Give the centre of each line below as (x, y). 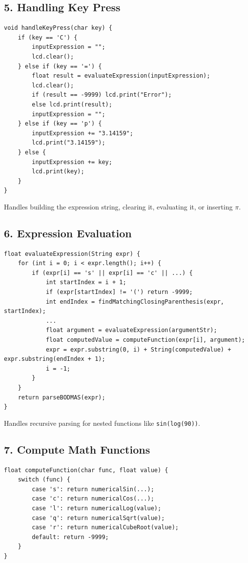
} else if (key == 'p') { (60, 124)
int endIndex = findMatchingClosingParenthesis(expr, (135, 302)
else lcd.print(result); (72, 104)
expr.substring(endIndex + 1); (55, 359)
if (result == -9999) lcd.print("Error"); (102, 95)
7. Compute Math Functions (77, 449)
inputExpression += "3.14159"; (83, 133)
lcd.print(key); (58, 172)
